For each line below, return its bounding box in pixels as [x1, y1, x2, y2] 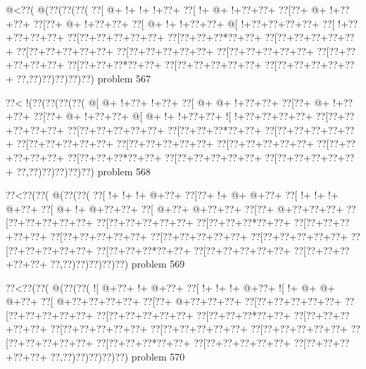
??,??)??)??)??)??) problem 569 [50, 256, 185, 271]
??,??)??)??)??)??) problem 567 [16, 70, 151, 85]
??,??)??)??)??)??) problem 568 [16, 163, 151, 178]
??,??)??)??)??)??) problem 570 [50, 349, 185, 363]
